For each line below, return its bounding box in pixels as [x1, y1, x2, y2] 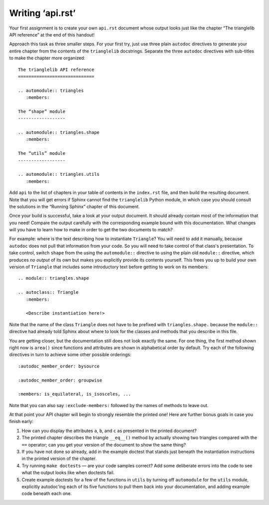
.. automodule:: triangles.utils [18, 171, 100, 177]
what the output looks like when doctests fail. [21, 470, 115, 476]
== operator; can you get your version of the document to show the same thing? [21, 442, 186, 448]
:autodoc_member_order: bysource [18, 363, 100, 369]
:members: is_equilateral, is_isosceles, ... [18, 391, 132, 397]
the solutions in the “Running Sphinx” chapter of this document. [9, 203, 140, 209]
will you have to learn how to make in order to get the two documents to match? [9, 227, 173, 233]
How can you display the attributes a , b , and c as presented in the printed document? [21, 428, 197, 434]
